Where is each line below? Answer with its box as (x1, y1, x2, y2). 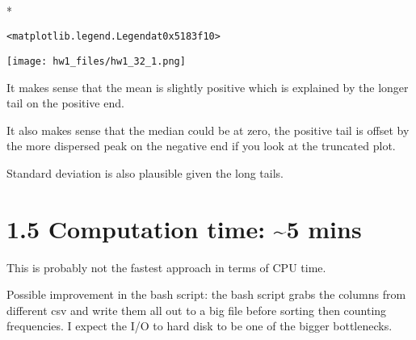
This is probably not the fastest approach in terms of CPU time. (6, 258, 326, 275)
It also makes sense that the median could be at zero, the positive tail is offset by (6, 121, 410, 138)
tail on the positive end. (6, 94, 124, 111)
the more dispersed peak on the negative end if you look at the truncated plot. (6, 137, 396, 154)
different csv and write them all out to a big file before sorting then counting (6, 301, 387, 318)
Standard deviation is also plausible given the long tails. (6, 164, 284, 181)
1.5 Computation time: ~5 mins (6, 212, 362, 245)
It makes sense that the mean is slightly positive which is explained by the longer (6, 78, 409, 95)
